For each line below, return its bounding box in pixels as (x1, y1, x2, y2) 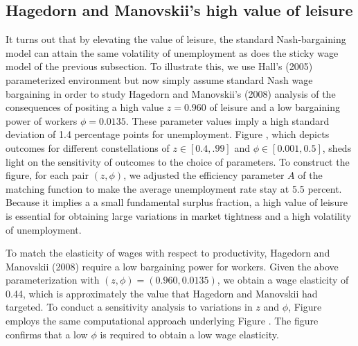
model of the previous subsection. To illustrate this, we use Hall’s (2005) (6, 59, 313, 73)
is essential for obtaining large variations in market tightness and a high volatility (6, 208, 352, 223)
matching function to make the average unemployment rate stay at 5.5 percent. (6, 181, 342, 196)
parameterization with (6, 273, 100, 287)
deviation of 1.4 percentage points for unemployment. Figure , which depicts (6, 127, 330, 141)
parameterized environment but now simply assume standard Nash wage (6, 72, 313, 87)
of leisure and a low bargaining (209, 100, 340, 114)
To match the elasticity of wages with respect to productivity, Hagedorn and (6, 245, 330, 260)
